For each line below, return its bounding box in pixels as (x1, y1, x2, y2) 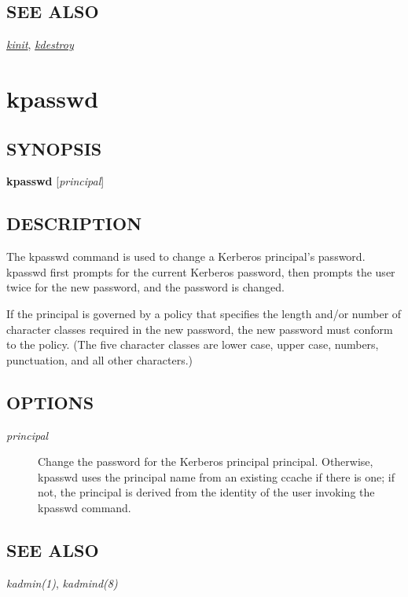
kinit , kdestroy (6, 36, 74, 53)
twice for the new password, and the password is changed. (6, 279, 285, 295)
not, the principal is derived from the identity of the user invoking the (38, 484, 375, 500)
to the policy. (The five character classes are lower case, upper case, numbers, (6, 336, 379, 353)
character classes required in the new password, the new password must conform (6, 320, 393, 337)
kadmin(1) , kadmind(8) (6, 574, 118, 591)
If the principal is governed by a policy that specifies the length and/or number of (6, 305, 402, 321)
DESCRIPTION (6, 211, 142, 236)
